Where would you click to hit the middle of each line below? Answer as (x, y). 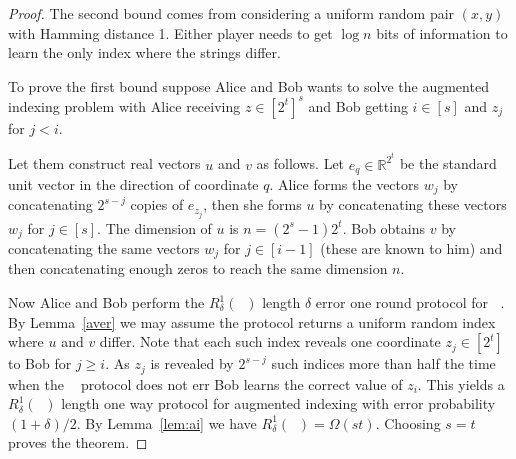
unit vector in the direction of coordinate (133, 183)
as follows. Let (300, 163)
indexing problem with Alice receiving (124, 105)
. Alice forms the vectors (344, 183)
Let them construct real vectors (104, 163)
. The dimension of (154, 227)
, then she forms (252, 204)
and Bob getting (358, 105)
